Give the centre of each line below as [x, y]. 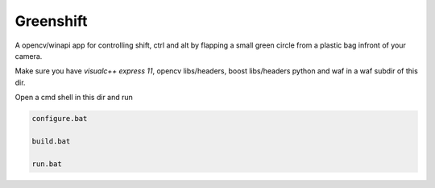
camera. [29, 56]
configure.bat [60, 119]
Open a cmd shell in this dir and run [74, 98]
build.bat [51, 141]
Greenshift [51, 21]
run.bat [47, 164]
